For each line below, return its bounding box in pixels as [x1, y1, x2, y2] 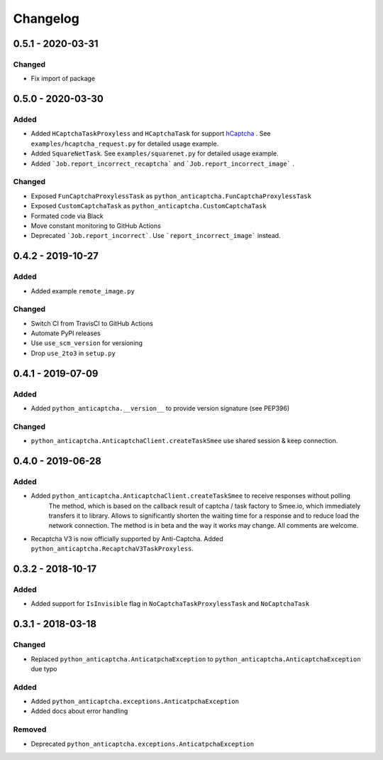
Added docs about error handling [30, 707, 128, 715]
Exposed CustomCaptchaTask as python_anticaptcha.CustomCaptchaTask [30, 202, 267, 210]
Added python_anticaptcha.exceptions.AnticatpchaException [30, 697, 239, 706]
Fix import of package [30, 75, 96, 83]
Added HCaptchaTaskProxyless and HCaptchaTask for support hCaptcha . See [30, 129, 271, 138]
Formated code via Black [30, 212, 104, 220]
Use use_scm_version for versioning [30, 339, 143, 347]
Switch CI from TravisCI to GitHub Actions [30, 319, 154, 327]
